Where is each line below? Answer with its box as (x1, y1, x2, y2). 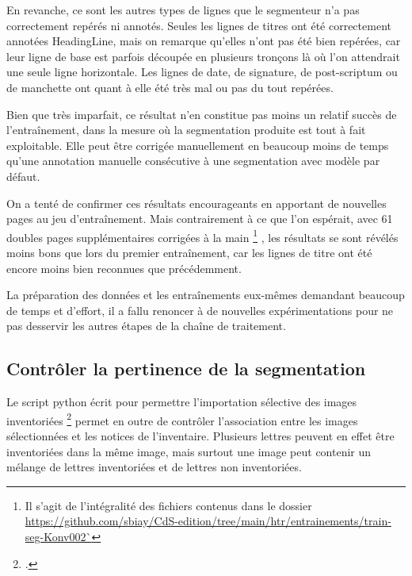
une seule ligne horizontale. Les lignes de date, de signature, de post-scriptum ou (6, 63, 398, 80)
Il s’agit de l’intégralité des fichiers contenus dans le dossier (25, 497, 312, 513)
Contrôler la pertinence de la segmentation (6, 356, 366, 381)
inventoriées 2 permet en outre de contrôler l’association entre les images (6, 409, 358, 428)
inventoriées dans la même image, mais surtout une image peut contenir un (6, 443, 372, 459)
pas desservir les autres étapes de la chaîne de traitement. (6, 317, 286, 334)
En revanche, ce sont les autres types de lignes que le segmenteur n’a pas (6, 2, 360, 17)
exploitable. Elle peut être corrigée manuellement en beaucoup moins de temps (6, 136, 389, 153)
